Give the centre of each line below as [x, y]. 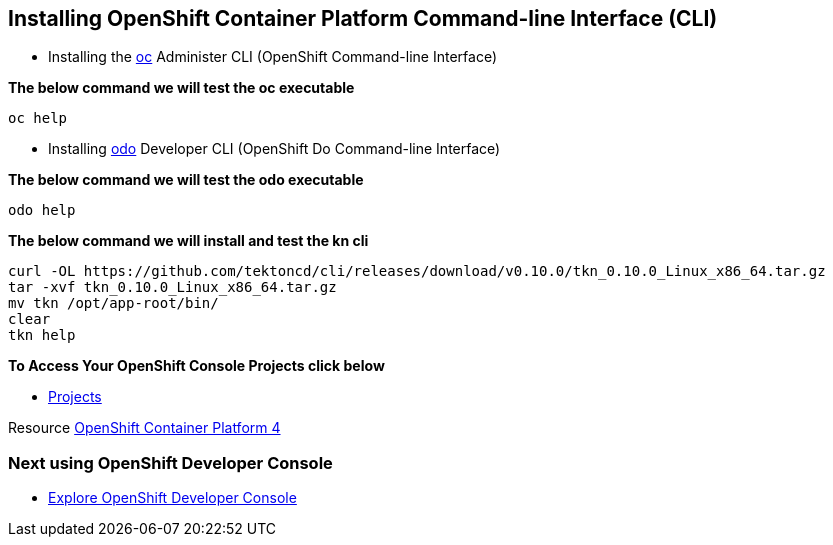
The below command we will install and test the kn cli [188, 241]
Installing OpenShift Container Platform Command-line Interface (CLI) [363, 18]
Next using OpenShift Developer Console [170, 462]
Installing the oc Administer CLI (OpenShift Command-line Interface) [272, 57]
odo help [42, 210]
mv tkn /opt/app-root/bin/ [113, 303]
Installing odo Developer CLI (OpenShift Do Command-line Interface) [274, 149]
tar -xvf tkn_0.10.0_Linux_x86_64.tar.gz [172, 287]
